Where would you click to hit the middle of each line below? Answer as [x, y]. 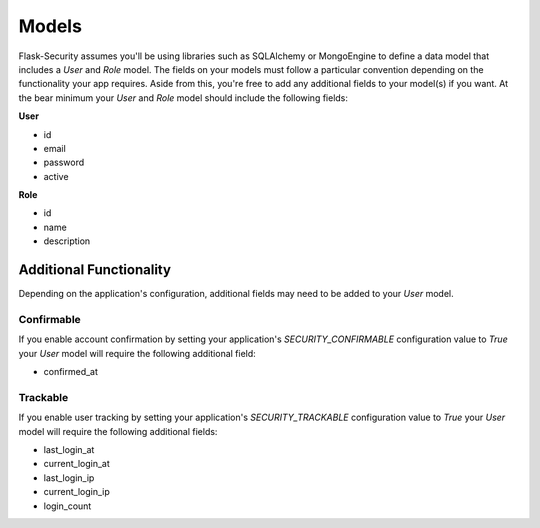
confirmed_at [71, 372]
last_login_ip [69, 477]
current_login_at [76, 464]
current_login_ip [76, 492]
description [67, 241]
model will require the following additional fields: [118, 431]
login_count [67, 506]
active [56, 176]
